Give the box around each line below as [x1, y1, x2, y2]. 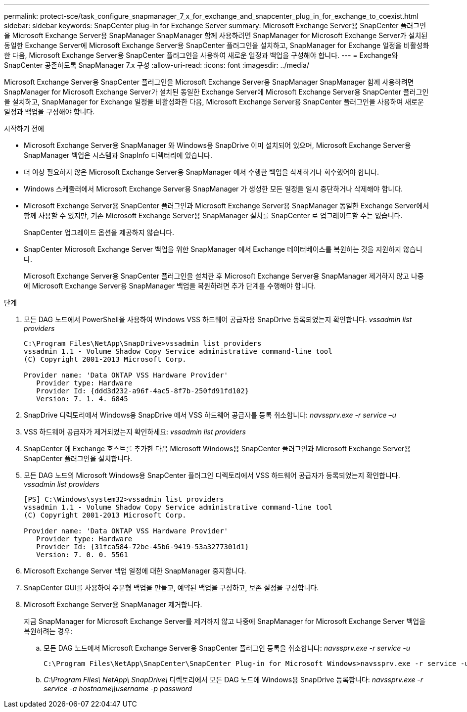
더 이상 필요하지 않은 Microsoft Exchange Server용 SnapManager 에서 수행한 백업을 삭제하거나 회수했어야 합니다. [24, 168, 379, 176]
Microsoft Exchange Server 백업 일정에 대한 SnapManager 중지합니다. [24, 567, 246, 575]
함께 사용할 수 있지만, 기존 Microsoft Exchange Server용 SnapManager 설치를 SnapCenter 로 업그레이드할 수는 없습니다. [24, 211, 403, 220]
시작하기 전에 [4, 124, 45, 133]
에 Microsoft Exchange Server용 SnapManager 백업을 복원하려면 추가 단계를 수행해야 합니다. [24, 282, 316, 290]
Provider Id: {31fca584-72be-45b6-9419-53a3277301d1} [36, 543, 249, 551]
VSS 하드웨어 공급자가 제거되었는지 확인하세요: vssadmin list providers [24, 427, 246, 436]
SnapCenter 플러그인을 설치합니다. [24, 454, 132, 463]
